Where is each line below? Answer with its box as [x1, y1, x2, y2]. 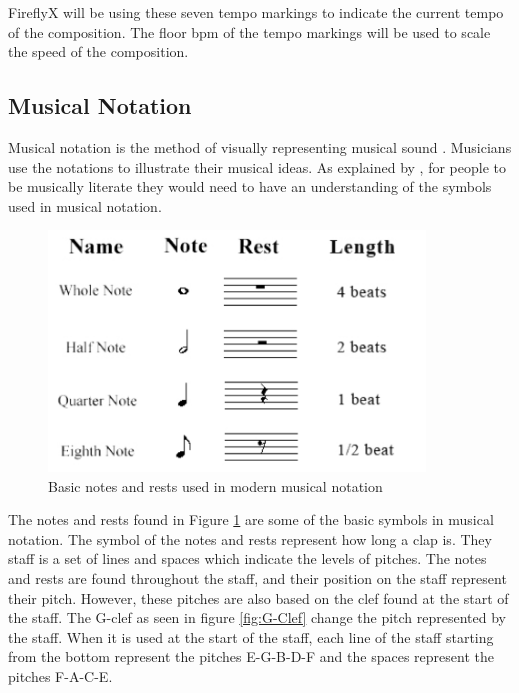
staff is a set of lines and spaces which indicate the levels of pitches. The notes [8, 548, 487, 569]
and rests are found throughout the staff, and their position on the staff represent [8, 567, 507, 588]
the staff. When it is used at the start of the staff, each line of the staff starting [8, 626, 494, 647]
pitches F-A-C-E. [8, 665, 113, 686]
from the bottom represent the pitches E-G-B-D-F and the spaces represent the [8, 646, 494, 667]
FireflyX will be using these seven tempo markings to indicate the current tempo [8, 2, 504, 22]
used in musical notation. [8, 195, 162, 216]
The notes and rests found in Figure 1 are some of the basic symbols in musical [8, 509, 494, 530]
